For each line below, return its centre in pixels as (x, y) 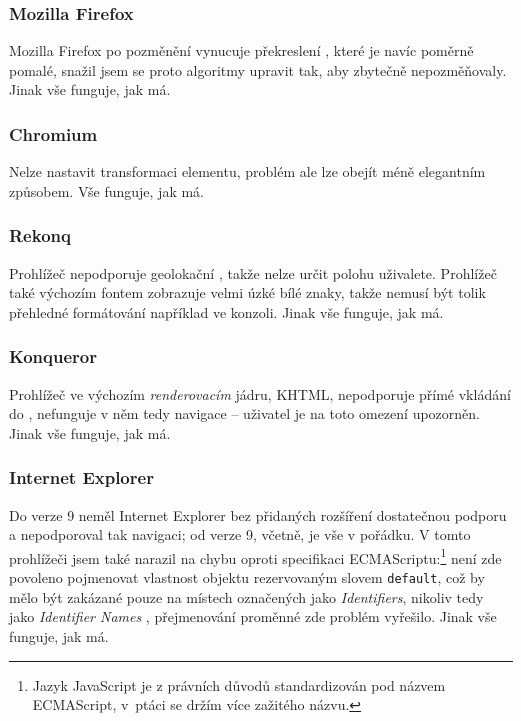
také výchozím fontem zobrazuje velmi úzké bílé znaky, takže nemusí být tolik (247, 292)
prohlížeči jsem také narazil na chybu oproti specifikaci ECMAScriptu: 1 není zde (255, 556)
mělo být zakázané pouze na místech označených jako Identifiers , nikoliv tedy (246, 596)
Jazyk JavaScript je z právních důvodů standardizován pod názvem (239, 684)
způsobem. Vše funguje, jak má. (106, 190)
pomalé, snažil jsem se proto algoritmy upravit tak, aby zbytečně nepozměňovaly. (258, 69)
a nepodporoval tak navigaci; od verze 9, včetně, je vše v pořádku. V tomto (240, 534)
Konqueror (53, 356)
